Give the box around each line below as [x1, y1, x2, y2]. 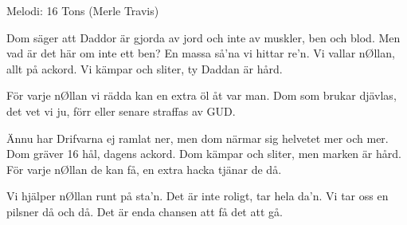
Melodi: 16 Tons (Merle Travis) [6, 2, 159, 18]
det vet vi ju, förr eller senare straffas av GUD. [6, 102, 236, 119]
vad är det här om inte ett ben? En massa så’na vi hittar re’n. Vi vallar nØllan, [6, 45, 395, 61]
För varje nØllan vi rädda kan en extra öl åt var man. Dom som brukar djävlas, [6, 87, 397, 104]
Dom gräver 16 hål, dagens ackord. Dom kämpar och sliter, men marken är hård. [6, 145, 401, 162]
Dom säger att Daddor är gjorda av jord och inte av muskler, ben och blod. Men [6, 29, 401, 45]
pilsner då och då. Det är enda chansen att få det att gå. [6, 203, 283, 219]
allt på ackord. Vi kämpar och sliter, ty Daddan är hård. [6, 60, 283, 77]
